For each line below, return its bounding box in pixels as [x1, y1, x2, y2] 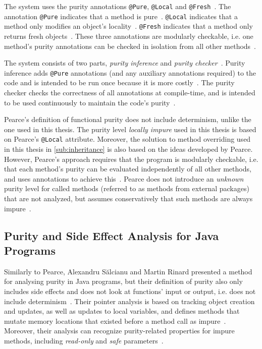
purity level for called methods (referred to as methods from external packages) [4, 183, 249, 194]
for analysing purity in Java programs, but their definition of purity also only [4, 276, 243, 286]
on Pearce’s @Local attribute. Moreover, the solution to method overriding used [4, 134, 251, 144]
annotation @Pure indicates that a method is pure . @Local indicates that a [4, 11, 238, 21]
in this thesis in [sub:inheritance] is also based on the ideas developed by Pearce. [4, 144, 253, 154]
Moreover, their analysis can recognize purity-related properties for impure [4, 325, 235, 336]
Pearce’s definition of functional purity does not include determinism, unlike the [4, 114, 251, 125]
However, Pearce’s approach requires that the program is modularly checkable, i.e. [4, 153, 258, 164]
